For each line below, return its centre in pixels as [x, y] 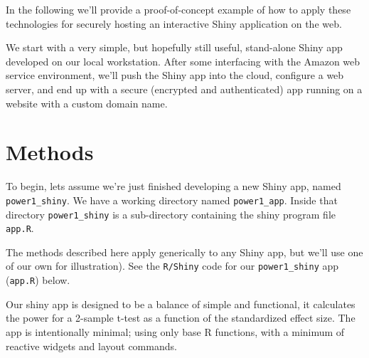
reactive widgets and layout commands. [91, 346]
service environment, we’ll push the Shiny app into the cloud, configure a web [175, 75]
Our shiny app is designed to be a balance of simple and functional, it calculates [181, 304]
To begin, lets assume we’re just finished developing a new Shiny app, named [173, 186]
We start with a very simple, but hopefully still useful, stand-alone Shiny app [174, 47]
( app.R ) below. [38, 280]
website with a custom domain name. [87, 103]
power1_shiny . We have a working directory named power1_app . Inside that [172, 200]
